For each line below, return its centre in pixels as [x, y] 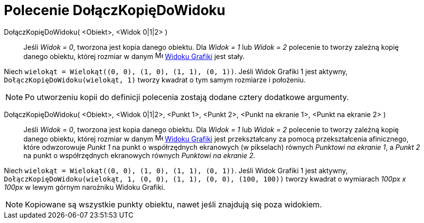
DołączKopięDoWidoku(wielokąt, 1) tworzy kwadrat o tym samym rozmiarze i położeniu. [155, 80]
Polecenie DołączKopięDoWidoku [115, 10]
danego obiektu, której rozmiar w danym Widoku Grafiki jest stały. [134, 56]
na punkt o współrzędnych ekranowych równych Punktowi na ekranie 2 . [139, 155]
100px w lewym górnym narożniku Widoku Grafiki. [85, 187]
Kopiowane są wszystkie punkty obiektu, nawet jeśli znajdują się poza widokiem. [173, 204]
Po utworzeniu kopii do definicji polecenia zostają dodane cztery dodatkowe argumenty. [187, 97]
